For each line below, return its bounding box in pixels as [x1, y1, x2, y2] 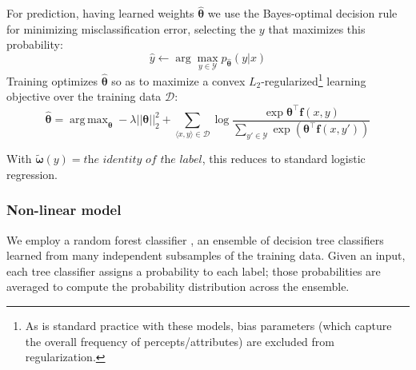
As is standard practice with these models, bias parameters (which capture [25, 317, 392, 334]
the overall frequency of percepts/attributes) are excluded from [25, 332, 334, 349]
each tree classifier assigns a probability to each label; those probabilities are [6, 262, 381, 279]
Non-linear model [6, 200, 122, 220]
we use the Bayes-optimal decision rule [207, 5, 398, 22]
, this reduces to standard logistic [202, 150, 366, 167]
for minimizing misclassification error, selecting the [6, 20, 256, 37]
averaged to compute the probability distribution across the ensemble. [6, 278, 350, 295]
